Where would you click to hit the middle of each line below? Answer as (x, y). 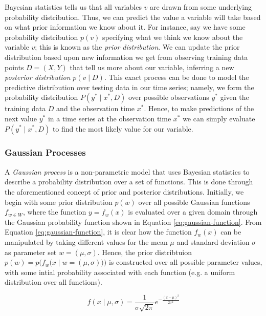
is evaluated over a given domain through (193, 212)
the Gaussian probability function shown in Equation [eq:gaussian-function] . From (133, 222)
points (14, 67)
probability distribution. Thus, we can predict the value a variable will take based (133, 17)
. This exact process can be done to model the (176, 77)
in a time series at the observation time (109, 118)
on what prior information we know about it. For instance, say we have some (125, 27)
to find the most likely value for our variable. (123, 128)
